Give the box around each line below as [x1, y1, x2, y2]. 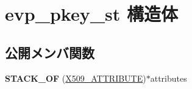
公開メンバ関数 [5, 43, 94, 62]
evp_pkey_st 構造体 [5, 1, 179, 26]
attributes [150, 71, 187, 84]
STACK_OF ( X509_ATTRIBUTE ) [5, 71, 146, 84]
